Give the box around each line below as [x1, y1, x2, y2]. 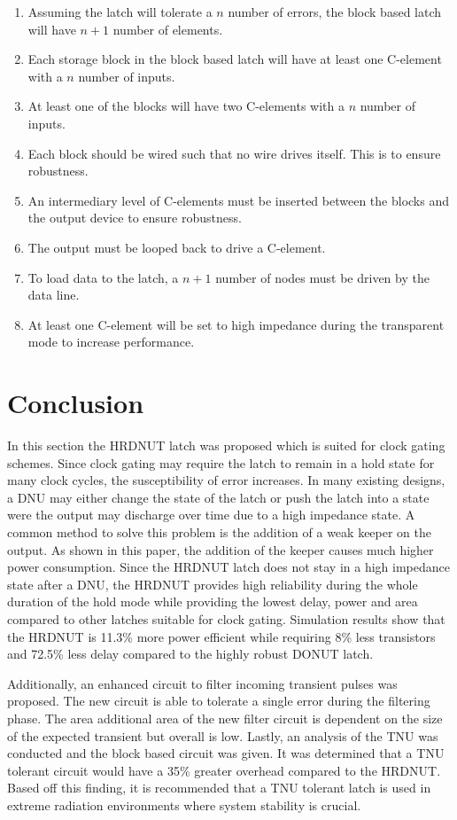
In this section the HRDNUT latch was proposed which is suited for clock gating [7, 436, 445, 455]
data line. [27, 285, 80, 304]
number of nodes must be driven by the [215, 268, 430, 286]
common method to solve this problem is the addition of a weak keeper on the [7, 523, 431, 541]
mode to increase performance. [27, 332, 195, 351]
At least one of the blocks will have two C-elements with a [27, 97, 345, 115]
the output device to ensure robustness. [27, 208, 242, 227]
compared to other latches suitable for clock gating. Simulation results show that [7, 609, 445, 628]
